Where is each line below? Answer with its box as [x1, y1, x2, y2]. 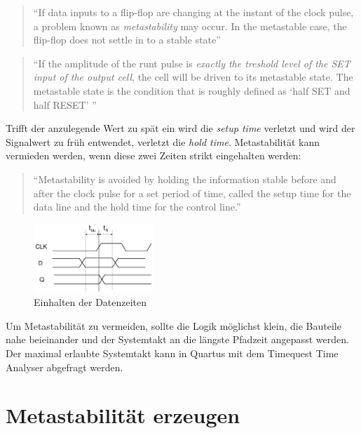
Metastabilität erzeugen [6, 401, 240, 429]
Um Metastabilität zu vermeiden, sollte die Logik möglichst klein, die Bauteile [6, 318, 341, 333]
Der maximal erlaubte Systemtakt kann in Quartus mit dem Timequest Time [6, 345, 339, 360]
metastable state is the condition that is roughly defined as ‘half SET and [33, 83, 350, 98]
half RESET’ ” [33, 97, 97, 112]
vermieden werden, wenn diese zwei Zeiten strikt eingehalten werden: [6, 148, 301, 163]
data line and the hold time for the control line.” [33, 199, 241, 214]
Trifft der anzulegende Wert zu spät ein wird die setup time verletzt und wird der [6, 121, 355, 135]
